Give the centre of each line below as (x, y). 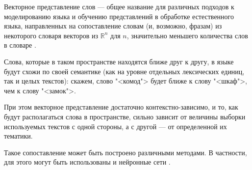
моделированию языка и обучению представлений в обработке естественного (119, 16)
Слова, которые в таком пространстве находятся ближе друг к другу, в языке (119, 61)
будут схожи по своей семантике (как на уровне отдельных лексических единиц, (124, 71)
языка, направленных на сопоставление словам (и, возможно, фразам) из (113, 26)
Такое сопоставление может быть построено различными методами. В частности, (126, 152)
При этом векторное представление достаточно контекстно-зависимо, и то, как (121, 107)
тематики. (18, 136)
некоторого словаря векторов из (51, 35)
